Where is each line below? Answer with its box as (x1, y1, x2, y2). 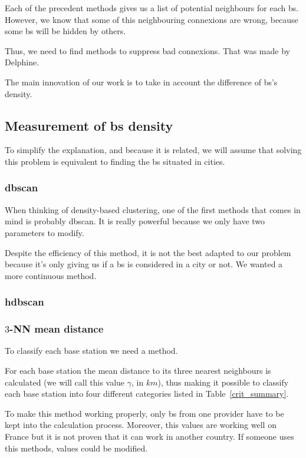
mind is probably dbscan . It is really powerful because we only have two (5, 215, 265, 227)
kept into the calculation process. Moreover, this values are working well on (5, 419, 277, 431)
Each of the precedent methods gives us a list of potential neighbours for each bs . (5, 2, 299, 14)
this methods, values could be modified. (5, 442, 148, 454)
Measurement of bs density (5, 116, 173, 134)
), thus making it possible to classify (157, 376, 289, 388)
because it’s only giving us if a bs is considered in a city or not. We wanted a (5, 258, 283, 270)
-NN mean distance (9, 321, 104, 336)
